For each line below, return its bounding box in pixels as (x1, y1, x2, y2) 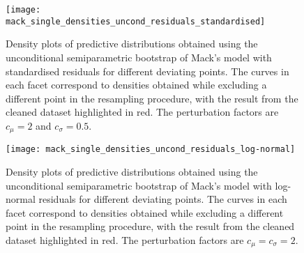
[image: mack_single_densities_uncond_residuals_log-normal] (6, 144, 296, 155)
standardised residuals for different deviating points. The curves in (6, 63, 289, 78)
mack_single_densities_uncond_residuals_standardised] (6, 16, 266, 26)
